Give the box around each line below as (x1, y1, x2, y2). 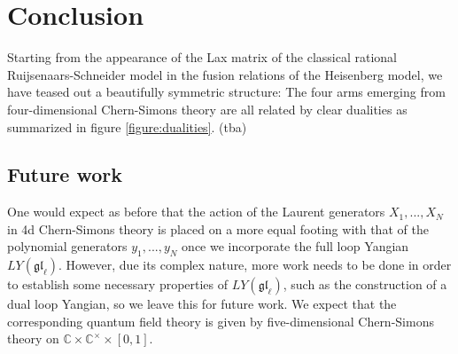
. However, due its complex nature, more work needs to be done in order (58, 256, 452, 274)
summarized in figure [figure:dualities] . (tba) (7, 117, 247, 136)
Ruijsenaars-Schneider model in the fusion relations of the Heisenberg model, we (7, 65, 443, 83)
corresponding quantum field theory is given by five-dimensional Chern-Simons (7, 311, 434, 330)
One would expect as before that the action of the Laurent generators (7, 202, 385, 221)
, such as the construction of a (283, 275, 447, 294)
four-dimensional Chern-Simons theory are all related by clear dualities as (7, 99, 408, 118)
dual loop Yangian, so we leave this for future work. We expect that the (7, 295, 397, 313)
